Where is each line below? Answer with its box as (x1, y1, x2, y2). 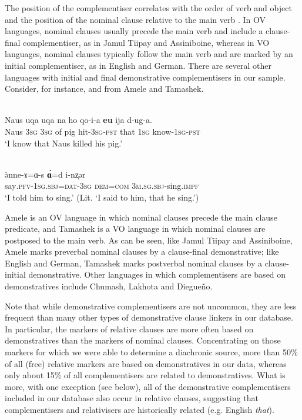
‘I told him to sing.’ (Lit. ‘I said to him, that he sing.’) (5, 191, 199, 203)
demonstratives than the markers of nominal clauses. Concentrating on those (5, 334, 281, 346)
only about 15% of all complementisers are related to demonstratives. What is (5, 369, 286, 381)
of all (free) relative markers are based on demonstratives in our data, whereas (5, 357, 287, 369)
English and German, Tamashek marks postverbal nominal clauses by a (5, 256, 262, 269)
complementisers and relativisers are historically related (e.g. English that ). (5, 404, 274, 415)
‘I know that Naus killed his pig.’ (5, 136, 123, 149)
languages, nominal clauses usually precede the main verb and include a (5, 25, 263, 37)
